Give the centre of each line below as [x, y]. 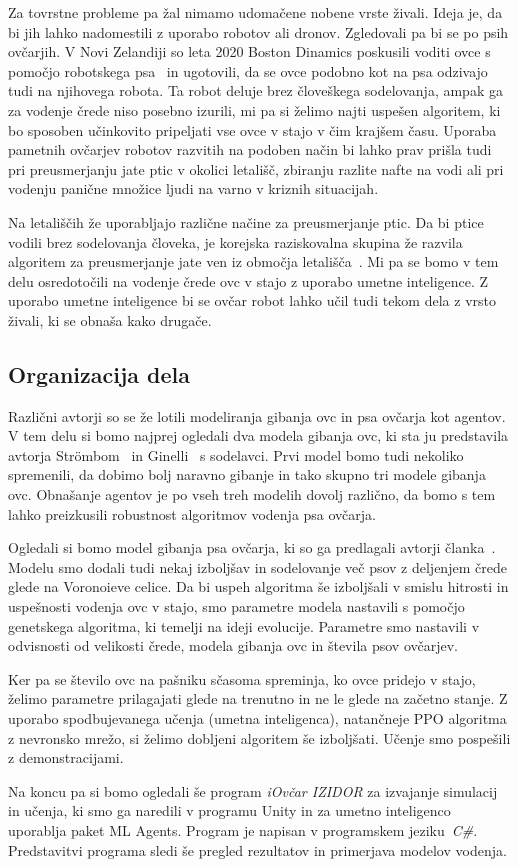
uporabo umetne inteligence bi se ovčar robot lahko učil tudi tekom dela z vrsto [252, 300]
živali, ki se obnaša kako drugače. [110, 319]
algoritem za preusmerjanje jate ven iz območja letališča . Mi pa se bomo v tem [253, 261]
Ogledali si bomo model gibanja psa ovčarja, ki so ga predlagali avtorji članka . [252, 547]
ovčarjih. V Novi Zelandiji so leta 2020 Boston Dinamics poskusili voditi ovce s [249, 51]
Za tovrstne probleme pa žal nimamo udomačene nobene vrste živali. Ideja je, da [255, 12]
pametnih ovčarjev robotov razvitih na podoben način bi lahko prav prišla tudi [250, 149]
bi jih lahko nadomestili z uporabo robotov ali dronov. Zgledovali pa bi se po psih [258, 31]
